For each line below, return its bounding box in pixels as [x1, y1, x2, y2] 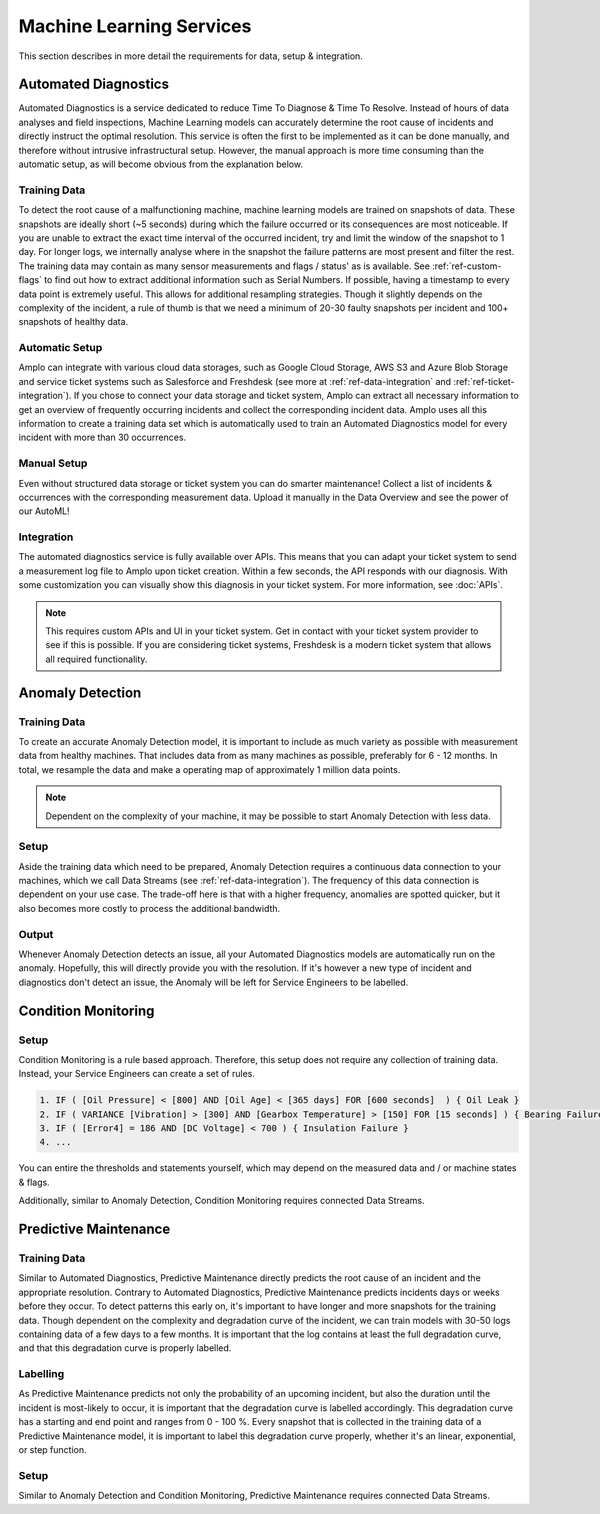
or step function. [18, 1444, 87, 1456]
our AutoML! [18, 505, 70, 517]
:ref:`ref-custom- [431, 260, 502, 272]
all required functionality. [45, 653, 148, 665]
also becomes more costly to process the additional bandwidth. [18, 902, 281, 914]
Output [18, 927, 54, 941]
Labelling [18, 1367, 65, 1381]
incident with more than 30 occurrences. [18, 431, 187, 444]
